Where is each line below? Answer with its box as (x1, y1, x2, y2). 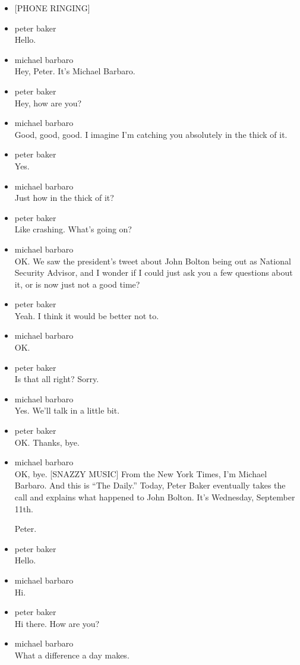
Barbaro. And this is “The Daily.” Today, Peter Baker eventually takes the (14, 479, 286, 491)
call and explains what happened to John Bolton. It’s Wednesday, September (14, 491, 295, 503)
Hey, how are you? (14, 96, 82, 109)
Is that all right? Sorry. (14, 373, 99, 385)
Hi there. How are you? (14, 617, 100, 629)
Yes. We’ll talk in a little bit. (14, 404, 120, 417)
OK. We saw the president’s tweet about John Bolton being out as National (14, 254, 291, 267)
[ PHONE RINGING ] (14, 2, 90, 14)
